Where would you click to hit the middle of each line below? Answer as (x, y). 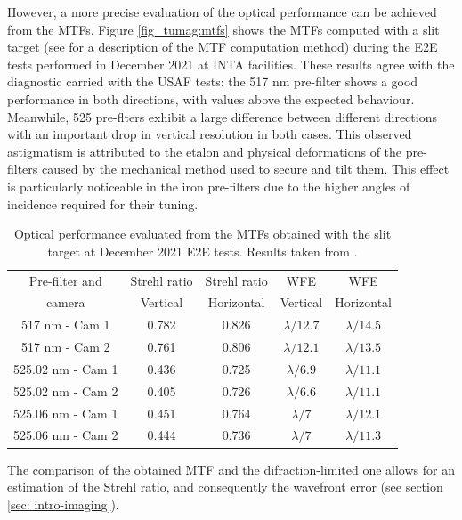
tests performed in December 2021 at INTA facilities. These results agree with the (231, 64)
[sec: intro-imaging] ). (63, 504)
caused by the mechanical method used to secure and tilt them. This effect (246, 169)
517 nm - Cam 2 (65, 347)
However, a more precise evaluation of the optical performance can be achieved (222, 12)
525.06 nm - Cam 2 (66, 435)
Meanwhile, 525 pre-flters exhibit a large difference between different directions (222, 116)
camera (65, 302)
